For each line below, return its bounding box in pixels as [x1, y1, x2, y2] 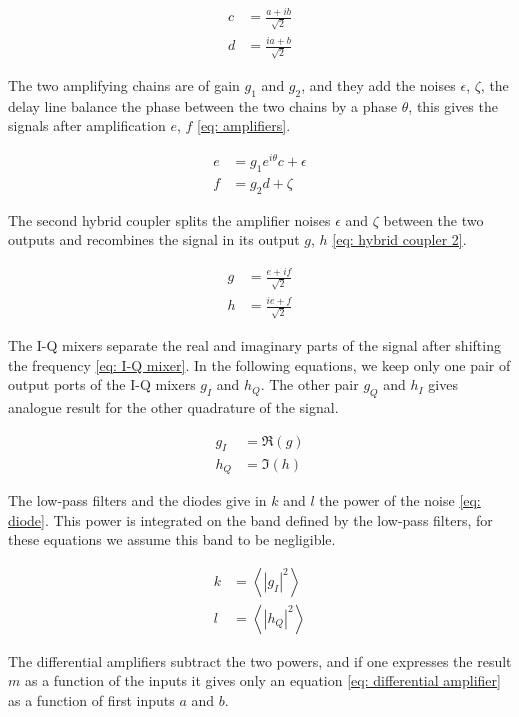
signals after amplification [8, 115, 166, 136]
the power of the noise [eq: [319, 489, 481, 510]
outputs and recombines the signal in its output [8, 229, 300, 250]
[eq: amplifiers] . [197, 115, 291, 136]
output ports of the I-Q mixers [8, 374, 196, 395]
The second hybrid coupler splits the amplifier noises [8, 209, 331, 230]
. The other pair [260, 374, 359, 395]
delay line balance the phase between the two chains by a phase [8, 95, 398, 116]
